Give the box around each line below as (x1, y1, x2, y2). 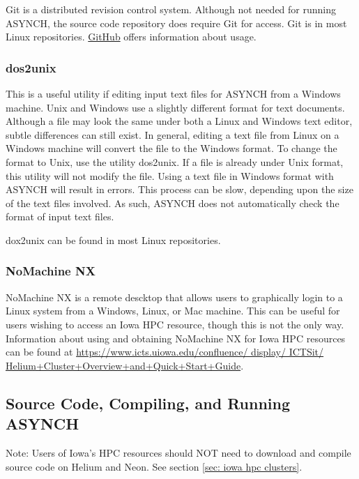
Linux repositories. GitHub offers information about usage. (6, 29, 257, 44)
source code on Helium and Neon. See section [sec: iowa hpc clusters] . (6, 459, 303, 473)
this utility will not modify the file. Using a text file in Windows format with (6, 168, 334, 183)
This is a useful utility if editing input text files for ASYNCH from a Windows (6, 86, 341, 100)
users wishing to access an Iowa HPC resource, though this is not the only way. (6, 317, 344, 331)
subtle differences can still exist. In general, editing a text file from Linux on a (6, 127, 339, 142)
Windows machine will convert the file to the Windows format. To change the (6, 141, 337, 155)
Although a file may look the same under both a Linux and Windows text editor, (6, 114, 353, 128)
